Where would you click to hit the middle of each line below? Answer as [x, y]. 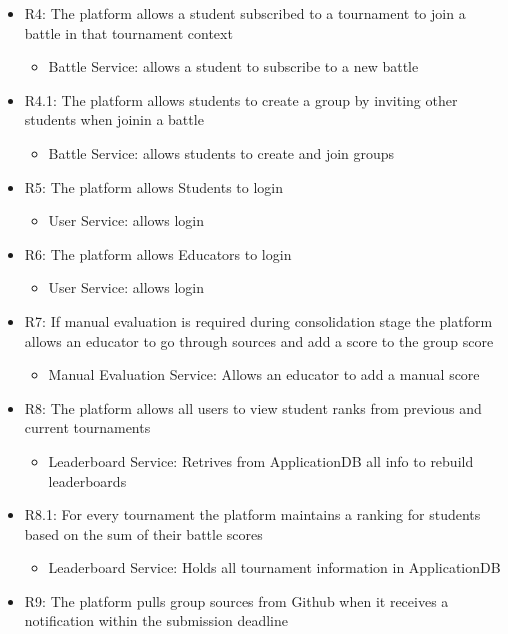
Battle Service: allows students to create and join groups [221, 152]
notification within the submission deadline [156, 620]
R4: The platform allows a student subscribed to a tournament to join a [245, 13]
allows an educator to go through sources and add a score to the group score [259, 340]
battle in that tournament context [128, 32]
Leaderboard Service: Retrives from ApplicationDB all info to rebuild [261, 460]
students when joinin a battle [114, 119]
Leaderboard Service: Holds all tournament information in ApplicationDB [274, 567]
